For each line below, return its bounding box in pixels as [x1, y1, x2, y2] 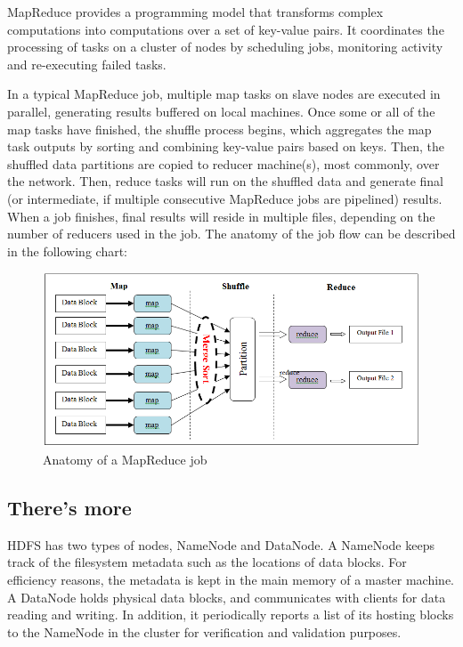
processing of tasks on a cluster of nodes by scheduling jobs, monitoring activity [7, 37, 443, 56]
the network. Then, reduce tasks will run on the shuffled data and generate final [7, 172, 443, 190]
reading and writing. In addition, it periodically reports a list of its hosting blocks [7, 605, 454, 624]
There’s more [7, 494, 132, 522]
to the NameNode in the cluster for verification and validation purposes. [7, 622, 402, 641]
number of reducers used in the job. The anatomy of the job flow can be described [7, 224, 456, 243]
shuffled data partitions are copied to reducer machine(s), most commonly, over [7, 154, 440, 173]
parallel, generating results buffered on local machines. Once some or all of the [7, 101, 435, 120]
